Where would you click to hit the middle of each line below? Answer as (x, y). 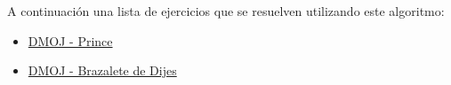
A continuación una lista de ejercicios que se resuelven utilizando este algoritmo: (226, 11)
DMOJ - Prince (70, 40)
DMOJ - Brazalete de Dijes (102, 70)
